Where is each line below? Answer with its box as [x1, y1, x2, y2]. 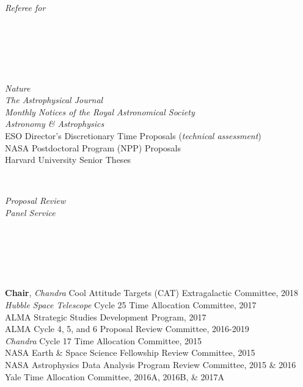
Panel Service [5, 206, 56, 219]
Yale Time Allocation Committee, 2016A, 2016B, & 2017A [5, 370, 225, 383]
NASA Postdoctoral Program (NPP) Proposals [5, 141, 181, 154]
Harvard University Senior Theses [5, 153, 131, 166]
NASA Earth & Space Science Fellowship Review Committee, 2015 [5, 346, 255, 359]
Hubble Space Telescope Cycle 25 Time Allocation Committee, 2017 [5, 298, 257, 311]
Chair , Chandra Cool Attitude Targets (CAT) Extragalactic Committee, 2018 [5, 286, 299, 299]
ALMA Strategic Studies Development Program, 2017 [5, 310, 206, 323]
